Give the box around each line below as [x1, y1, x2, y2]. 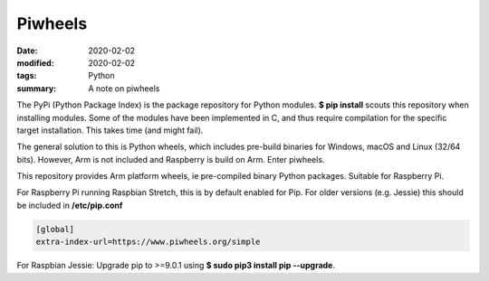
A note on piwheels [88, 82, 160, 94]
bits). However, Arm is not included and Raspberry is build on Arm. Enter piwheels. [16, 154, 325, 164]
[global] [35, 224, 75, 234]
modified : [16, 57, 54, 68]
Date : [16, 45, 38, 56]
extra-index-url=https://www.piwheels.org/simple [35, 237, 261, 248]
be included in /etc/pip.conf [16, 200, 123, 211]
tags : [16, 70, 37, 81]
